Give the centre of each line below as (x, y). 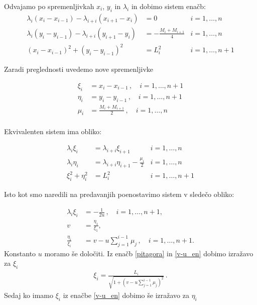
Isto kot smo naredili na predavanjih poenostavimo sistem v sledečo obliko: (119, 194)
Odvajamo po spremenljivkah (49, 6)
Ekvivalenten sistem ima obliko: (53, 131)
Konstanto (20, 253)
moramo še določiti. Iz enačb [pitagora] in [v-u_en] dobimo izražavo (149, 253)
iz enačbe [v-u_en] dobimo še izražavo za (126, 295)
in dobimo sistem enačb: (168, 6)
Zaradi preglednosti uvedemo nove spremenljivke (79, 69)
